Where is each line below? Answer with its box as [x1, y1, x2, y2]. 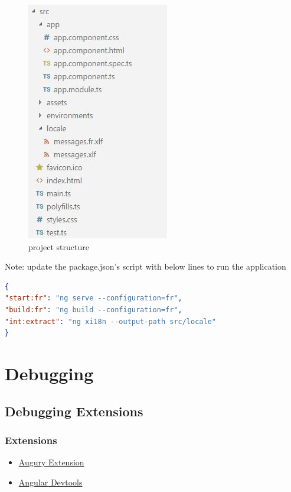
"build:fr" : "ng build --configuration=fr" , [5, 305, 182, 314]
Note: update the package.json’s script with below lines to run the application [5, 260, 286, 273]
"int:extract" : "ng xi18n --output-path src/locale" [5, 317, 216, 326]
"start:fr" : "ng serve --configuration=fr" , [5, 294, 182, 303]
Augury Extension [18, 456, 84, 468]
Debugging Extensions [5, 402, 143, 420]
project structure [28, 240, 89, 253]
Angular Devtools [18, 475, 83, 488]
